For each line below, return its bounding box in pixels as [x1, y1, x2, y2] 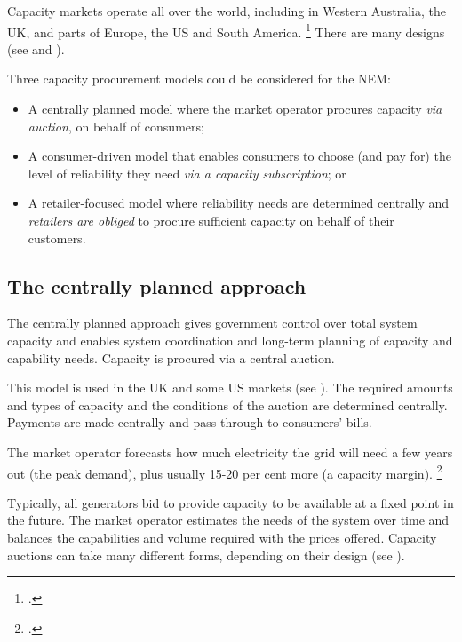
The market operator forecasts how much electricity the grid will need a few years [7, 442, 453, 461]
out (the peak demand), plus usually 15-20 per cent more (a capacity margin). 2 [7, 461, 442, 482]
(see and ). [7, 39, 65, 58]
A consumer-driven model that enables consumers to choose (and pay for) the [28, 147, 451, 165]
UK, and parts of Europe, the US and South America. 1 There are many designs [7, 20, 445, 41]
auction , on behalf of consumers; [28, 116, 204, 135]
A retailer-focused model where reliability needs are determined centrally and [28, 194, 450, 212]
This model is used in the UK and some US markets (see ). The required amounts [7, 378, 453, 397]
